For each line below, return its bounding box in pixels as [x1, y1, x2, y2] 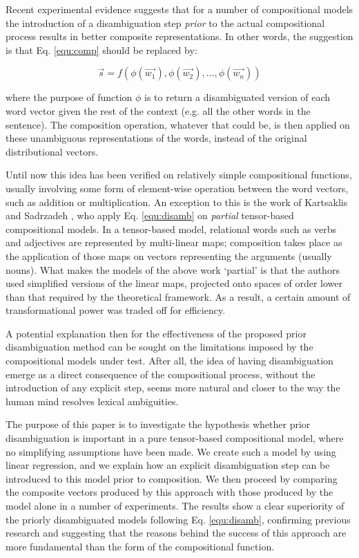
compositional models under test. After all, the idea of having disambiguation [6, 353, 333, 368]
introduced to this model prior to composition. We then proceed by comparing [6, 471, 338, 485]
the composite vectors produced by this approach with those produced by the [6, 485, 333, 499]
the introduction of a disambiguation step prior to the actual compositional [6, 15, 325, 30]
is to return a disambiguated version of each [144, 90, 331, 104]
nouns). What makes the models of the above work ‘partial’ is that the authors [6, 262, 340, 277]
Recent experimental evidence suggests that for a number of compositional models [6, 2, 353, 16]
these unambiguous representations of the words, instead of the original [6, 131, 307, 145]
